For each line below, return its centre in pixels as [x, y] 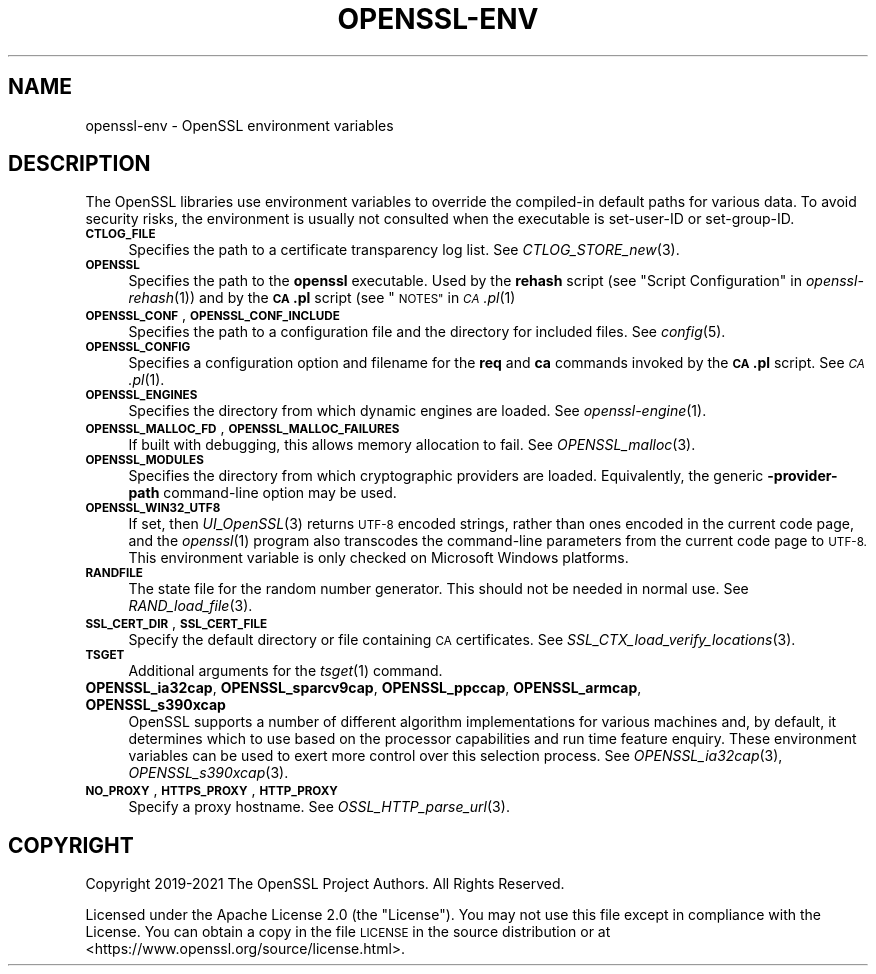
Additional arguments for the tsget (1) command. [285, 671]
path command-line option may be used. [262, 493]
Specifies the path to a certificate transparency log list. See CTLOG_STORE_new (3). [404, 250]
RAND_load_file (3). [190, 606]
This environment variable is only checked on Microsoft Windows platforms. [378, 558]
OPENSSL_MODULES [144, 460]
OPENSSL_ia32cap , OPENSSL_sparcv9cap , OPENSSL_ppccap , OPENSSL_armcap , [363, 688]
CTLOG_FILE [120, 234]
